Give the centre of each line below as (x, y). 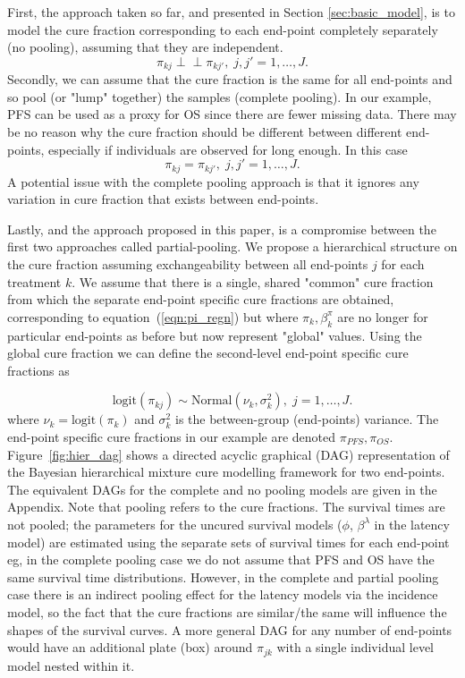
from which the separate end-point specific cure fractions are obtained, (201, 299)
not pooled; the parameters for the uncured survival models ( (175, 524)
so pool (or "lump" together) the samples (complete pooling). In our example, (220, 96)
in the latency (412, 524)
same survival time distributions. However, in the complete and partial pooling (223, 576)
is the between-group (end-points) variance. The (307, 419)
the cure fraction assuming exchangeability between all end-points (188, 264)
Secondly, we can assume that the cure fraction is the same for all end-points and (230, 79)
